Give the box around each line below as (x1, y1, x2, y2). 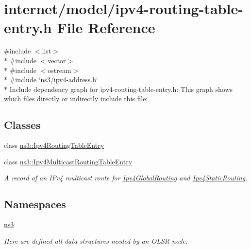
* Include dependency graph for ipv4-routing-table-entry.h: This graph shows (4, 84, 233, 94)
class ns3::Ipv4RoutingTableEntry (4, 140, 104, 150)
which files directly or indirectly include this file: (4, 93, 148, 104)
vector (48, 55, 66, 65)
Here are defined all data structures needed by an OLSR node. (4, 235, 188, 246)
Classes (4, 117, 41, 132)
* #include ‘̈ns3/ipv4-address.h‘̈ (4, 74, 98, 85)
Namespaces (4, 196, 66, 212)
